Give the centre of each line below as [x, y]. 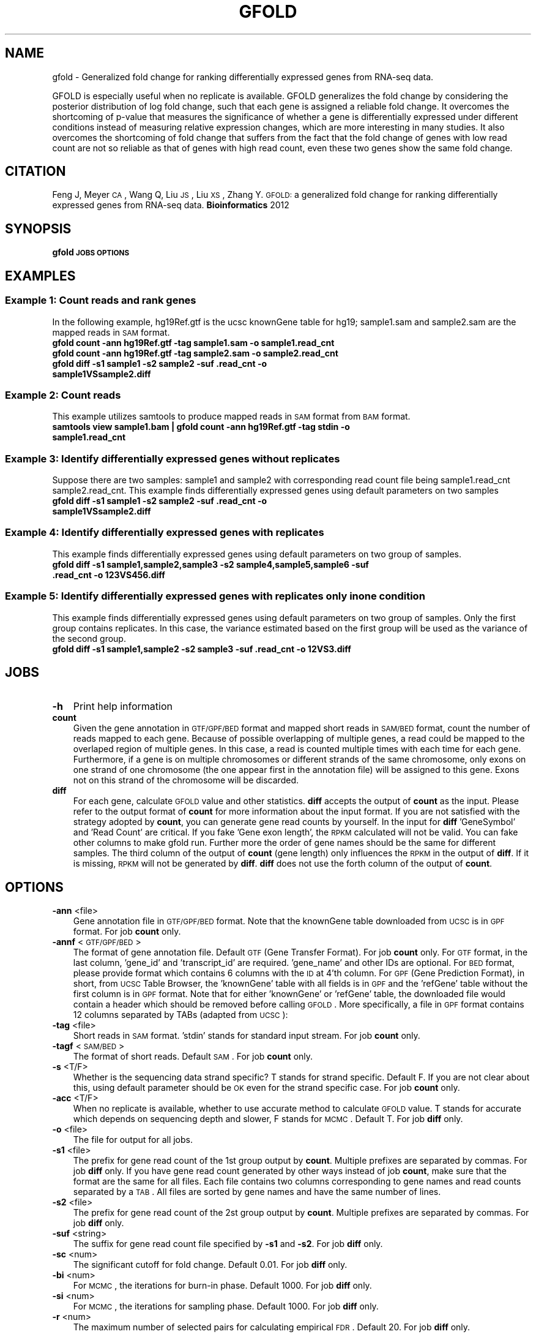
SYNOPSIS [38, 228]
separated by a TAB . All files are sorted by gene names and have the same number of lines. [257, 1192]
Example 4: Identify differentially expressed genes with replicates [165, 533]
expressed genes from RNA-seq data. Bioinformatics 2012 [171, 205]
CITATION [35, 171]
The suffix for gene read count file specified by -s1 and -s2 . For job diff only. [228, 1244]
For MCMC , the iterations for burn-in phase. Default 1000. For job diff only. [222, 1286]
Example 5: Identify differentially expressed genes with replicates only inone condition [215, 596]
